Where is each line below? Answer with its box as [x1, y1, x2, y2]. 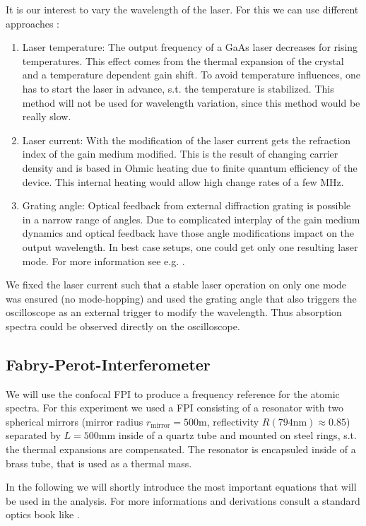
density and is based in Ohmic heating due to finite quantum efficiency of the [22, 160, 358, 175]
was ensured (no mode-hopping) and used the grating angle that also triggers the [6, 291, 357, 305]
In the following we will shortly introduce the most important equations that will [6, 479, 357, 494]
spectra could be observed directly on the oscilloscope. [6, 318, 240, 333]
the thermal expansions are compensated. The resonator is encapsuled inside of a [6, 442, 356, 457]
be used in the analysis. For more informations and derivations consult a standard [6, 493, 360, 508]
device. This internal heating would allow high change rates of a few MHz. [22, 174, 344, 189]
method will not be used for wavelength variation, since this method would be [22, 95, 360, 110]
